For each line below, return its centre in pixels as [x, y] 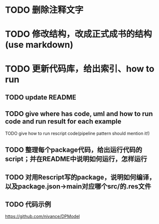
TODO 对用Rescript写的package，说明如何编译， [80, 177]
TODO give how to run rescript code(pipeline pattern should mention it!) [78, 133]
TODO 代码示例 [28, 204]
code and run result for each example [63, 122]
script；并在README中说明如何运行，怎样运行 [76, 159]
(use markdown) [39, 45]
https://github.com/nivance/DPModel [42, 216]
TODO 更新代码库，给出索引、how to [80, 69]
